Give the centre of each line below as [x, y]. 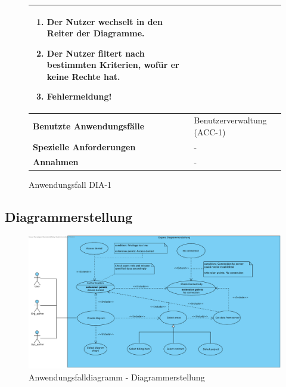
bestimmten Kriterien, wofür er [113, 65]
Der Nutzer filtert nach [96, 53]
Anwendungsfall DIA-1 [70, 184]
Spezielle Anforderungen [84, 146]
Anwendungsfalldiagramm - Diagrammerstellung [117, 377]
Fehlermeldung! [79, 96]
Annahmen [56, 161]
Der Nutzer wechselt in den [105, 21]
